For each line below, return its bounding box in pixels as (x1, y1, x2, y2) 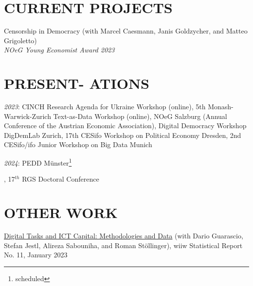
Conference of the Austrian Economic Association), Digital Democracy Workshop (4, 120, 247, 131)
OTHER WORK (4, 202, 118, 222)
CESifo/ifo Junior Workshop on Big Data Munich (4, 139, 152, 150)
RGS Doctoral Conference (22, 174, 99, 184)
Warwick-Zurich (4, 111, 51, 121)
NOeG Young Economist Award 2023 (4, 45, 115, 55)
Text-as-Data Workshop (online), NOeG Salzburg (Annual (53, 111, 227, 121)
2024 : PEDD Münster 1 (4, 156, 72, 168)
